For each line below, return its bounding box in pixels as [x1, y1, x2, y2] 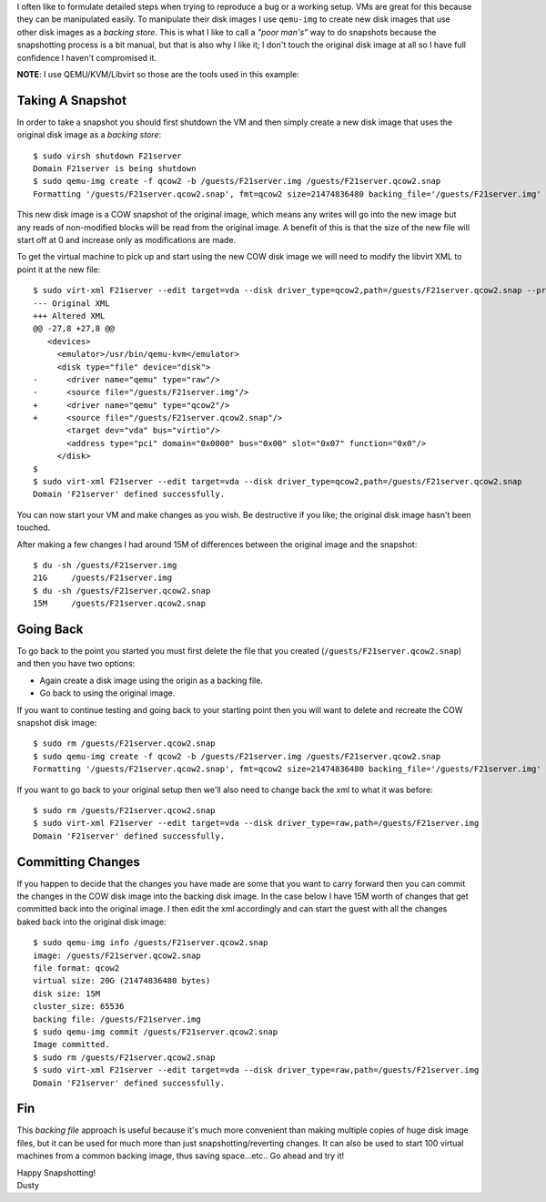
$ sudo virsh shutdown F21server [33, 150, 182, 161]
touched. [16, 522, 51, 533]
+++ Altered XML [33, 311, 106, 321]
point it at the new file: [16, 264, 101, 275]
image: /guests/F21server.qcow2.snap [33, 950, 202, 961]
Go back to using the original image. [39, 688, 176, 698]
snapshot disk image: [16, 718, 97, 728]
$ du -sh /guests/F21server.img [33, 560, 177, 570]
